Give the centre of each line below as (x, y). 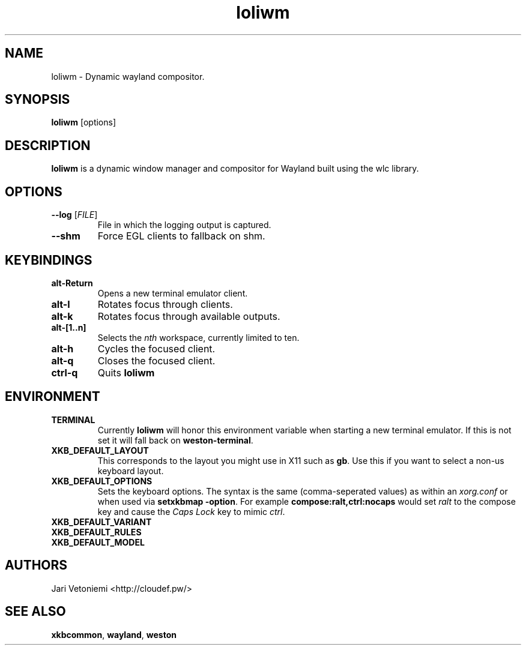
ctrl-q (65, 372)
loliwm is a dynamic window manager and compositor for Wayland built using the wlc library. (235, 169)
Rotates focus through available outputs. (189, 316)
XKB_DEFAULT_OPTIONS (102, 481)
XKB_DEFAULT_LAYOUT (100, 450)
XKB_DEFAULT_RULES (96, 532)
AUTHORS (36, 565)
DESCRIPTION (48, 145)
